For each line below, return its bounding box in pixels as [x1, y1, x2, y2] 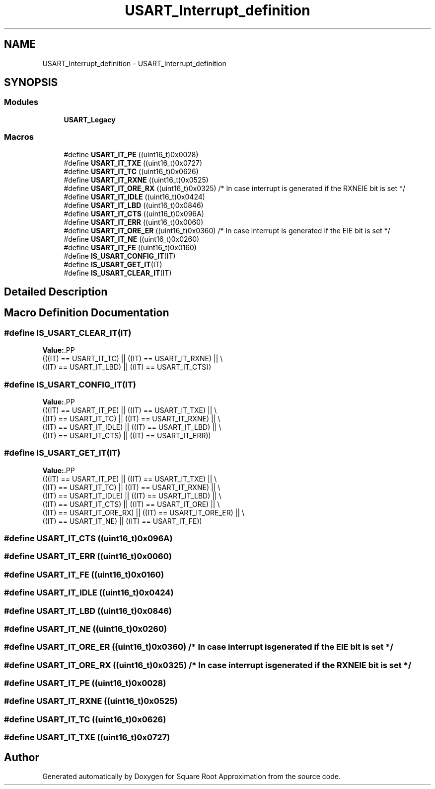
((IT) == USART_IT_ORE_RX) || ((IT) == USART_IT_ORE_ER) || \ [42, 508, 245, 517]
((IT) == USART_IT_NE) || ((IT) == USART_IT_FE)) [42, 516, 202, 525]
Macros [4, 132, 34, 142]
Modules [4, 97, 39, 107]
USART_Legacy [64, 115, 116, 124]
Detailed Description [4, 285, 108, 298]
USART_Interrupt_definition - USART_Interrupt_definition [42, 59, 226, 68]
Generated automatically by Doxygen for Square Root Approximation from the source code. [42, 772, 341, 781]
